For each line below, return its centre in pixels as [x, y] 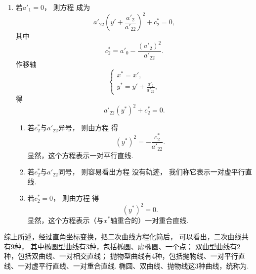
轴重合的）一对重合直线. [149, 220]
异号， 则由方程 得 [88, 128]
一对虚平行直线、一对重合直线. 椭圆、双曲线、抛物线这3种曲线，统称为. [133, 265]
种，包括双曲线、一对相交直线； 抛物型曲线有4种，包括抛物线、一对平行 [121, 256]
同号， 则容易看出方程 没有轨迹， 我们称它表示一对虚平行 [151, 172]
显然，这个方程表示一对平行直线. [80, 155]
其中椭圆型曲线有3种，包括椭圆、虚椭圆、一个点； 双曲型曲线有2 [135, 246]
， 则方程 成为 [67, 7]
